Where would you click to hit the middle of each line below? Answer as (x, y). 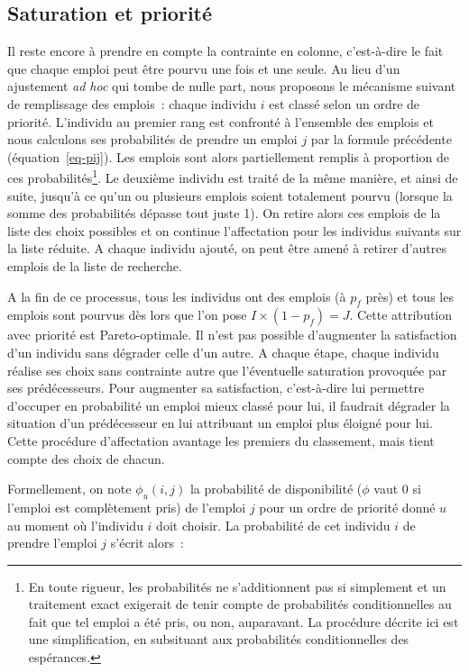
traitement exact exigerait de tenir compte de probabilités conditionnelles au (240, 604)
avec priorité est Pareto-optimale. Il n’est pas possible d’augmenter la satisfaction (232, 335)
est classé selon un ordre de (345, 103)
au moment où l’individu (75, 525)
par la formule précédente (381, 139)
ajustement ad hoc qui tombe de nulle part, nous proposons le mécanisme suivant (232, 86)
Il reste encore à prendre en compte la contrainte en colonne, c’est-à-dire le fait (225, 51)
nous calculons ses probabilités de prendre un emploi (152, 139)
